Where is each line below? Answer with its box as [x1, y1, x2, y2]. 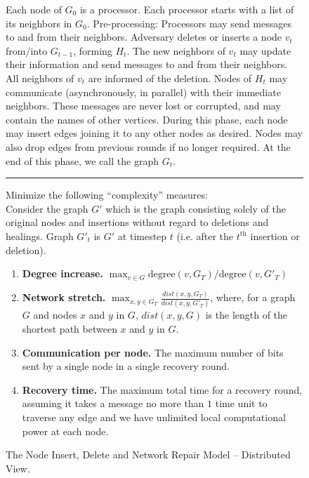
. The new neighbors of [126, 43, 225, 58]
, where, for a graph [210, 290, 296, 305]
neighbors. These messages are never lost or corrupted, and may [6, 98, 281, 113]
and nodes [33, 307, 77, 322]
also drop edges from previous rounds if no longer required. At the [6, 139, 291, 154]
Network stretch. [22, 290, 106, 305]
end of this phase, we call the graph [6, 153, 159, 168]
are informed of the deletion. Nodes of [88, 70, 252, 85]
